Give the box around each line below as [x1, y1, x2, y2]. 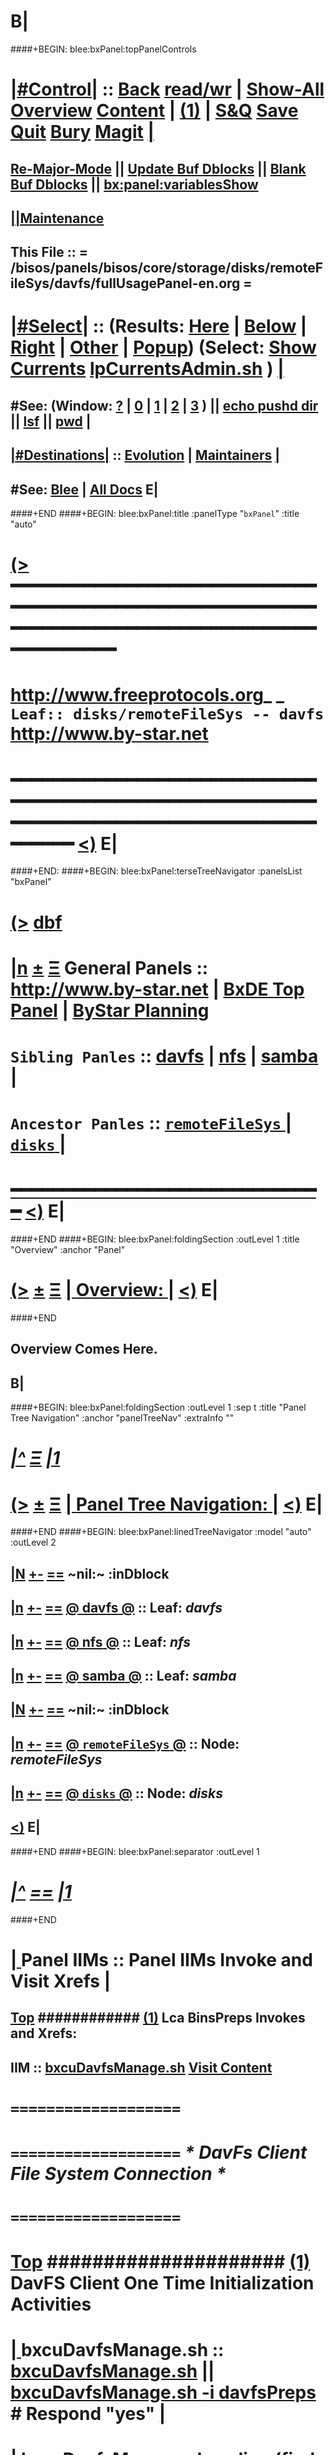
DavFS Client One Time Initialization [10, 2271, 315, 2294]
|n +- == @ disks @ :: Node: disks [10, 1785, 223, 1802]
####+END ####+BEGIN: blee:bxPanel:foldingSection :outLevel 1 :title [10, 1233, 300, 1245]
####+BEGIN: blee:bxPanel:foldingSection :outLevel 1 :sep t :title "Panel [10, 1401, 307, 1414]
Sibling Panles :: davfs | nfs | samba [10, 1045, 319, 1067]
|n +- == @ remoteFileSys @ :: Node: [10, 1735, 240, 1752]
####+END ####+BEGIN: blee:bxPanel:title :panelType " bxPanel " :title [10, 508, 300, 520]
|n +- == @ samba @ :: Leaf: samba [10, 1667, 237, 1684]
